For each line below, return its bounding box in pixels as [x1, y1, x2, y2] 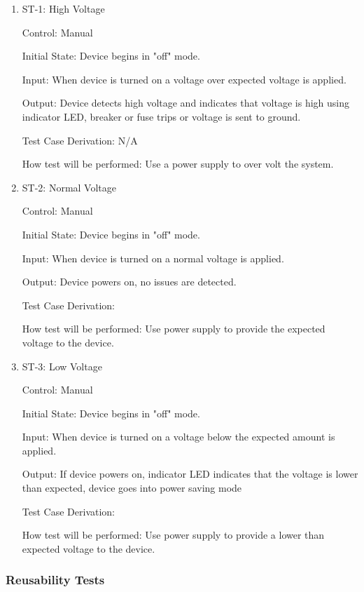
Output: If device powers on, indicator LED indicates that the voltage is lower [22, 466, 358, 481]
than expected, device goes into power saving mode [22, 480, 242, 495]
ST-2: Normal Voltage [22, 180, 117, 194]
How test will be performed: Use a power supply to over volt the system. [22, 156, 334, 171]
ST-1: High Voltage [22, 1, 105, 15]
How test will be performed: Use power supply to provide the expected [22, 321, 325, 336]
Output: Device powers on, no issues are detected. [22, 274, 237, 289]
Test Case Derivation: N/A [22, 133, 138, 147]
